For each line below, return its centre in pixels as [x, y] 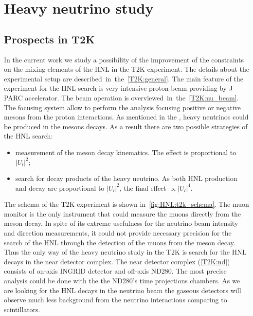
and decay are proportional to [60, 188]
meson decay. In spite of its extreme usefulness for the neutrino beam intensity [121, 223]
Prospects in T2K [49, 39]
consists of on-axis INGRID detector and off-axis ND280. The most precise [115, 271]
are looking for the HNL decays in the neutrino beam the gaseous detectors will [123, 290]
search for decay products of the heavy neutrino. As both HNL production [126, 178]
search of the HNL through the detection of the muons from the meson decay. [120, 242]
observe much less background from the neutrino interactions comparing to [116, 300]
